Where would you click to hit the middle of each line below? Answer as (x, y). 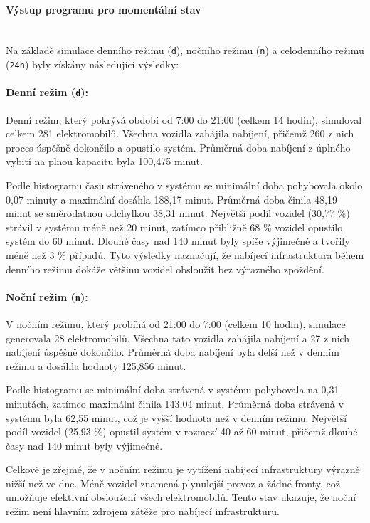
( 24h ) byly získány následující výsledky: (92, 64)
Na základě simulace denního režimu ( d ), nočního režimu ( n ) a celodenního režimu (185, 50)
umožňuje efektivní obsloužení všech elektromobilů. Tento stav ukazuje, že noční (181, 497)
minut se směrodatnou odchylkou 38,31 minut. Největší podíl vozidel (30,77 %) (178, 213)
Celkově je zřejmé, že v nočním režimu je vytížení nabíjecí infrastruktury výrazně (183, 469)
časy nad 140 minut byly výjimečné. (84, 445)
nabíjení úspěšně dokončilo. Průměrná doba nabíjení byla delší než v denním (173, 352)
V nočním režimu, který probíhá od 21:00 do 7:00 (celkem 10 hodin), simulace (176, 323)
